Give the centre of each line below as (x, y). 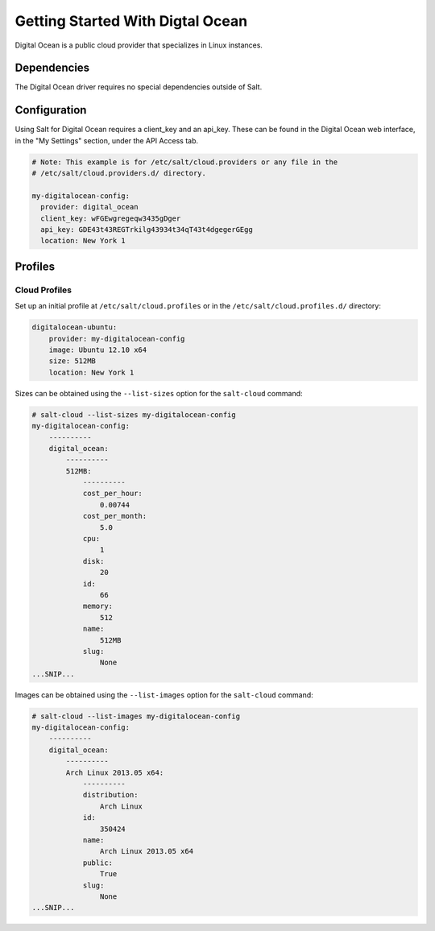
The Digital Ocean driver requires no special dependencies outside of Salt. (139, 87)
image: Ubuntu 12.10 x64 (98, 350)
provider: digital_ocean (89, 207)
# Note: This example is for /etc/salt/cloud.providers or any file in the (185, 162)
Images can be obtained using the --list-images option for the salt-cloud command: (164, 695)
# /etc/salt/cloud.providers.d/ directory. (119, 174)
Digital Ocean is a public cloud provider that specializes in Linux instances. (139, 45)
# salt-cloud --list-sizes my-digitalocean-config (134, 414)
